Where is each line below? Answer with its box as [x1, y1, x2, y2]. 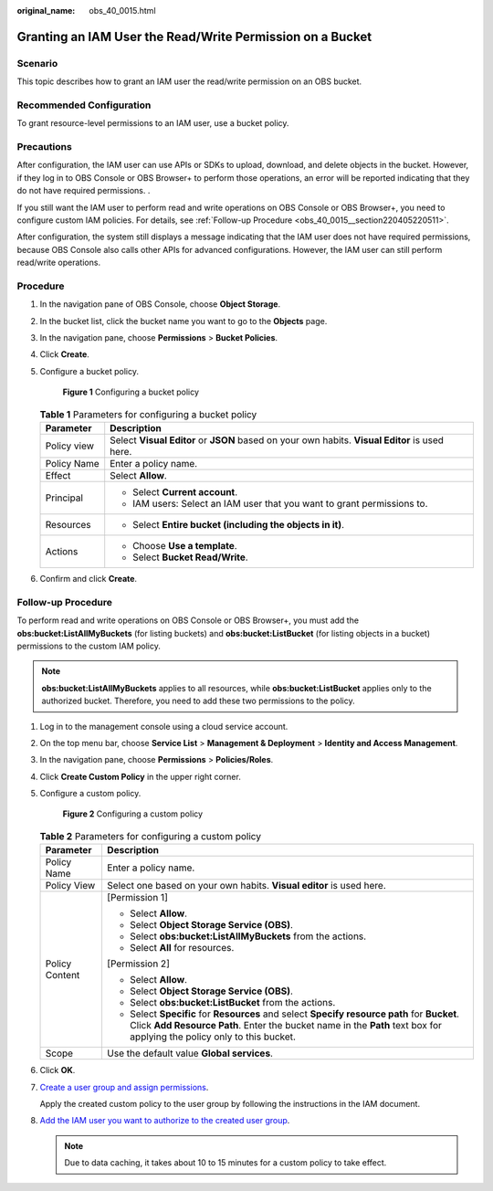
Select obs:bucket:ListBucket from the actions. [129, 996, 336, 1009]
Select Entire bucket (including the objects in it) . [132, 519, 345, 532]
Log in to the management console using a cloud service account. [39, 721, 288, 732]
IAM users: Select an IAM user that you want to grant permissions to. [132, 498, 428, 511]
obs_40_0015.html [89, 5, 156, 16]
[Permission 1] [106, 891, 168, 904]
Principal [45, 491, 84, 504]
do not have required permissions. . [16, 185, 151, 196]
